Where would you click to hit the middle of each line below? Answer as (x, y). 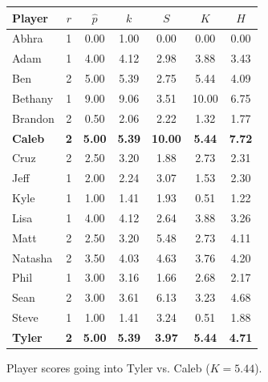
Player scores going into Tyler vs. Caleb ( (108, 368)
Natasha (32, 257)
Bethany (33, 98)
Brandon (33, 118)
